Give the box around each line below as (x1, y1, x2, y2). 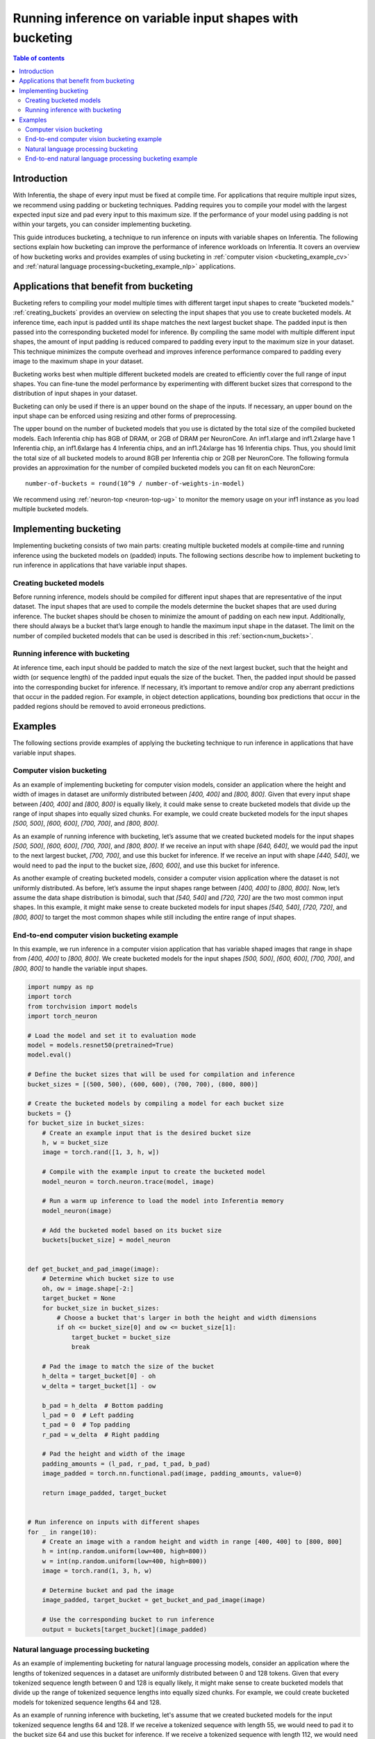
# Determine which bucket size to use (42, 1275, 174, 1283)
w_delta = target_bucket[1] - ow (42, 1381, 156, 1390)
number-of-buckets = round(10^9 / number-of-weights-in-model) (25, 480, 245, 488)
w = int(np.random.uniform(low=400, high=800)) (42, 1557, 208, 1565)
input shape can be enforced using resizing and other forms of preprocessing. (12, 412, 237, 420)
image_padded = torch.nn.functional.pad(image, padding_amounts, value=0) (42, 1470, 302, 1477)
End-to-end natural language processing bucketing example (25, 154, 198, 163)
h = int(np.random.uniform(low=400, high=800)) (42, 1548, 208, 1555)
